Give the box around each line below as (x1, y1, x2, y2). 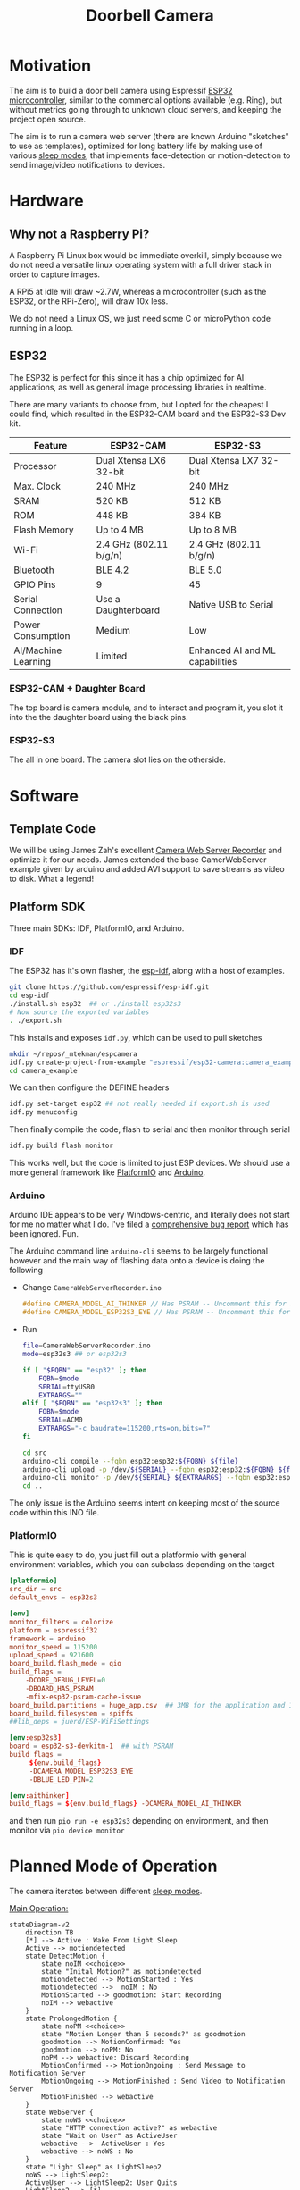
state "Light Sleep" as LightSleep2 (25, 2163, 162, 2172)
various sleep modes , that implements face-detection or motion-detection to (9, 149, 291, 161)
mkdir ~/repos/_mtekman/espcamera (9, 1049, 138, 1059)
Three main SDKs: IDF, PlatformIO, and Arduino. (9, 923, 185, 934)
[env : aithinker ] (9, 1791, 70, 1800)
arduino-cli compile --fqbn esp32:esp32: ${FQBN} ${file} (21, 1456, 239, 1465)
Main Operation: (9, 1903, 69, 1914)
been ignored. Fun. (9, 1229, 79, 1239)
